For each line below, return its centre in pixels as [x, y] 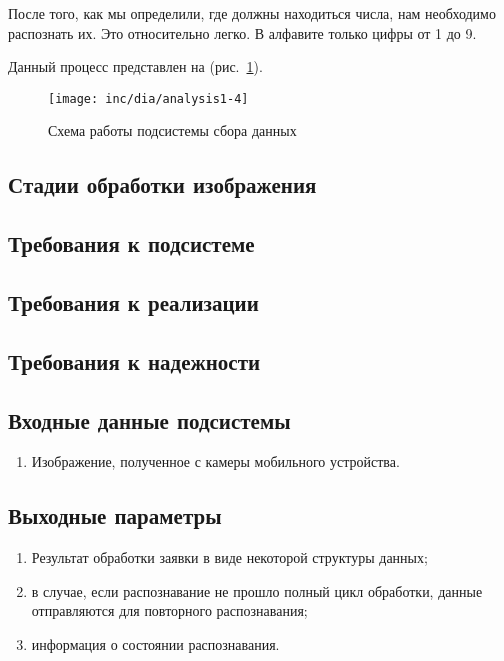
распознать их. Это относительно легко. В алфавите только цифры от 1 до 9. [242, 32]
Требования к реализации [133, 301]
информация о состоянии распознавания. [155, 643]
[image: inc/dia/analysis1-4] [148, 98]
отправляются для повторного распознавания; [169, 610]
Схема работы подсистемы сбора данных [172, 130]
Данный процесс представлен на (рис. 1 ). [135, 66]
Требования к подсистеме [131, 243]
